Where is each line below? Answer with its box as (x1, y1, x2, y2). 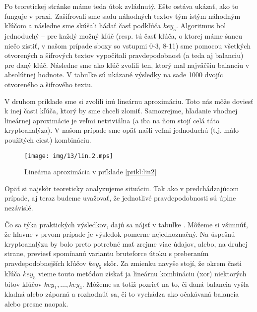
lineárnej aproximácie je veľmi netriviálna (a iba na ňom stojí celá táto (4, 115, 220, 125)
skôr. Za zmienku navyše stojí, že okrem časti (104, 258, 242, 268)
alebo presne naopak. (4, 298, 68, 309)
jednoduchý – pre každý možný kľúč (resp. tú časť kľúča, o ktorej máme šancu (4, 30, 243, 41)
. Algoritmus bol (176, 20, 226, 31)
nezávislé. (4, 202, 33, 212)
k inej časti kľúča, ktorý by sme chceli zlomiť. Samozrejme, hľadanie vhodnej (4, 105, 238, 116)
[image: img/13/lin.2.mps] (24, 152, 113, 159)
